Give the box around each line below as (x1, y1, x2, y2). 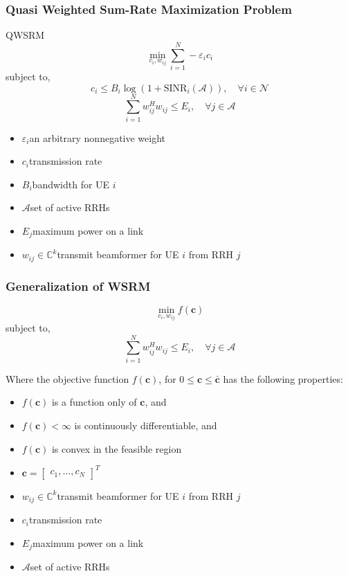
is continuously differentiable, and (74, 417, 217, 432)
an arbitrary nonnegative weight (29, 130, 166, 145)
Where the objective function (6, 371, 129, 386)
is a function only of (51, 395, 137, 409)
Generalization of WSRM (6, 277, 151, 294)
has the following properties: (223, 371, 343, 386)
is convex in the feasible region (51, 441, 182, 456)
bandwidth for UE (32, 177, 110, 191)
